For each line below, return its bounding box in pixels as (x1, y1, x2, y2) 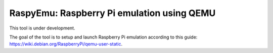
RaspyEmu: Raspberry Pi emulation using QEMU (9, 7, 216, 18)
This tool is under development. (9, 25, 75, 31)
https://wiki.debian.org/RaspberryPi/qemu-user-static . (9, 41, 123, 47)
